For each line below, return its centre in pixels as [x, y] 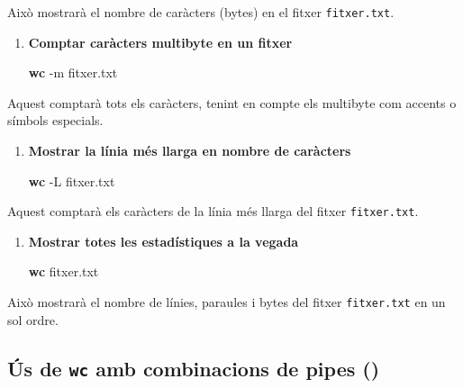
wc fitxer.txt [64, 271]
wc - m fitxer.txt [73, 72]
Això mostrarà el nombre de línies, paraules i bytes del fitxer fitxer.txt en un [227, 302]
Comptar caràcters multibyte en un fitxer [160, 42]
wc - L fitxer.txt [72, 180]
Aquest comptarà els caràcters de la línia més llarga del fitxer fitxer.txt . [213, 211]
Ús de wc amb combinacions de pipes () [194, 368]
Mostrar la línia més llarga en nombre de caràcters [190, 151]
